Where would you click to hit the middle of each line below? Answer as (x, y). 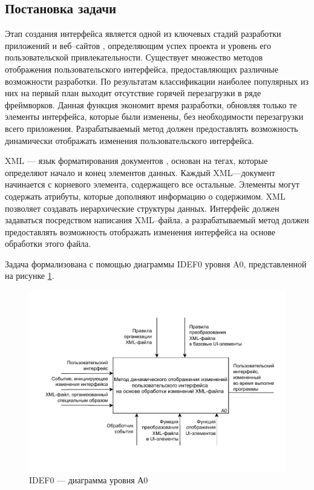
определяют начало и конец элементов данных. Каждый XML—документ (140, 172)
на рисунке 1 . (30, 276)
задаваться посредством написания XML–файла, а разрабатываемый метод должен (157, 220)
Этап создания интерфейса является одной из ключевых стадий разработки (143, 34)
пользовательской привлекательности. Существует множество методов (134, 57)
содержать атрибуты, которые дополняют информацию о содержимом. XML (145, 196)
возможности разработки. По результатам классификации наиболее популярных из (157, 81)
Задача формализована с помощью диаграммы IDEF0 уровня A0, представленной (156, 263)
